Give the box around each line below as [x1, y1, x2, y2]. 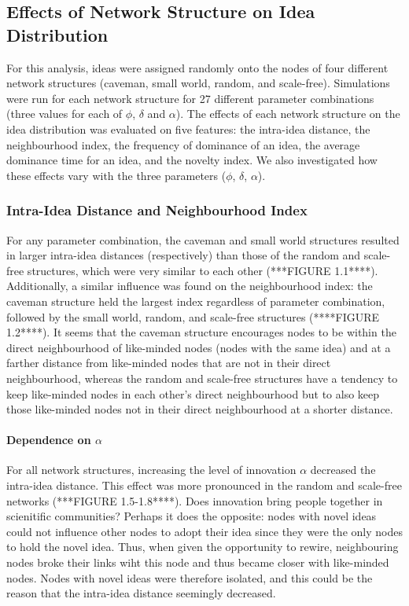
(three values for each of [6, 105, 123, 122]
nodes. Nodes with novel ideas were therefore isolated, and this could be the [6, 569, 373, 586]
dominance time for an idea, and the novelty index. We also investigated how [6, 152, 378, 168]
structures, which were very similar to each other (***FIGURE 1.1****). [27, 262, 378, 278]
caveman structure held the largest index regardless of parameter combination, [6, 292, 385, 309]
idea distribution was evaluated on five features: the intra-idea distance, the [6, 120, 370, 137]
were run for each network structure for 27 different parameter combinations [6, 90, 374, 106]
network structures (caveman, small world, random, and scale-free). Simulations [6, 75, 390, 91]
